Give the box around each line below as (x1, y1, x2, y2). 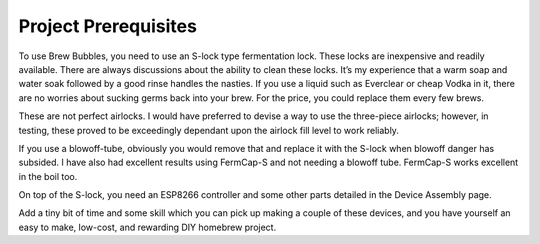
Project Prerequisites (18, 15, 197, 37)
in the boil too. (18, 170, 78, 182)
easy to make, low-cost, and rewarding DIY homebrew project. (18, 221, 277, 233)
